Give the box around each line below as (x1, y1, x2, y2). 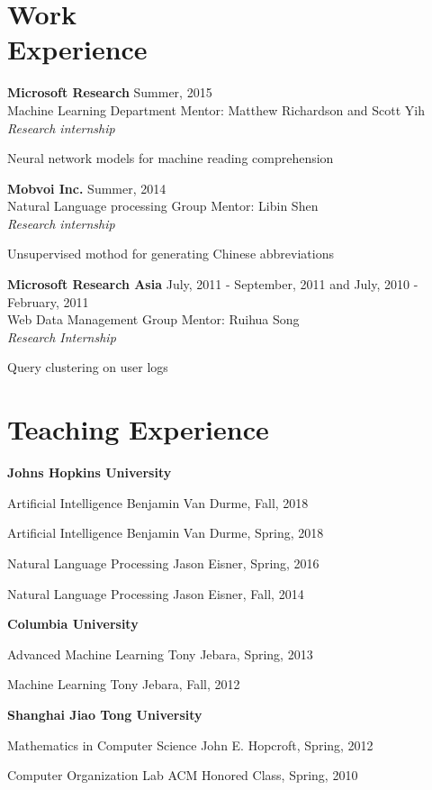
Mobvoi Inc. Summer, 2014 (7, 178, 166, 197)
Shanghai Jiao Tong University (7, 704, 202, 723)
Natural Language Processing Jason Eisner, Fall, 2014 (7, 584, 304, 603)
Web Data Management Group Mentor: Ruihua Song (7, 310, 300, 329)
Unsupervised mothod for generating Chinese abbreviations (7, 244, 334, 263)
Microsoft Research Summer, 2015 (7, 83, 212, 102)
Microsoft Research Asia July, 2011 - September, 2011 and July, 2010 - (7, 275, 418, 294)
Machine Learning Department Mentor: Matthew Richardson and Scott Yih (7, 100, 426, 119)
